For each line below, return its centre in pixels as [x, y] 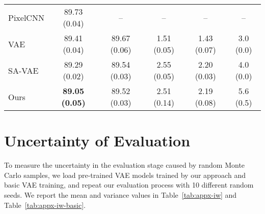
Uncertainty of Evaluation [97, 141]
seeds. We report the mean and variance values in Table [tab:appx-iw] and [121, 194]
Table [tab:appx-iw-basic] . [45, 205]
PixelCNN [26, 17]
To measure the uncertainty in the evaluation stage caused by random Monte [125, 165]
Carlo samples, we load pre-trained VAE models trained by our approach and [125, 175]
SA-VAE [23, 70]
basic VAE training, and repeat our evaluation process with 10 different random [129, 185]
